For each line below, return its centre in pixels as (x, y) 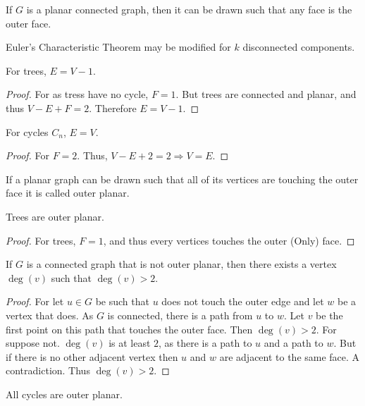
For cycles (27, 131)
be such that (122, 301)
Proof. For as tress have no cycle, (77, 94)
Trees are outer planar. (55, 216)
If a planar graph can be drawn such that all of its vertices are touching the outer (182, 179)
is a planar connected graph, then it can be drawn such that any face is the (189, 9)
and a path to (293, 343)
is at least (130, 343)
